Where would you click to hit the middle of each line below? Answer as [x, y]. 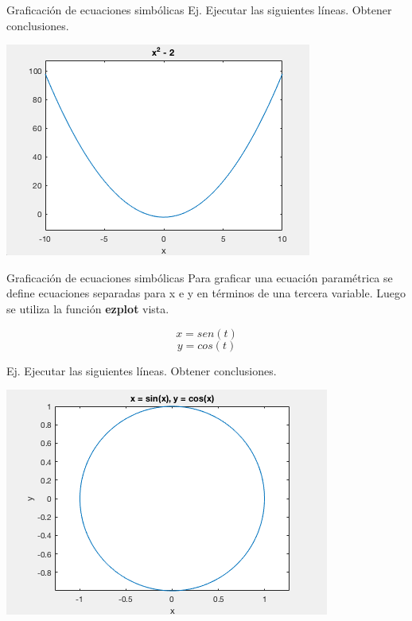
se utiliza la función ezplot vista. [88, 308]
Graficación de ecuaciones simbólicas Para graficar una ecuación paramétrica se [200, 277]
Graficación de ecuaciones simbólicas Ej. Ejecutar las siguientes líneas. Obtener [199, 10]
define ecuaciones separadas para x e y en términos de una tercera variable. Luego [206, 293]
